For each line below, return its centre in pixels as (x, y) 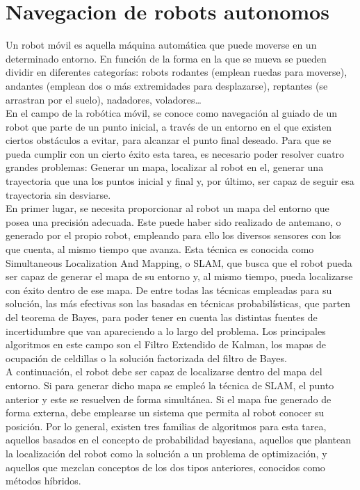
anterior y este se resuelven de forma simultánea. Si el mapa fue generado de (169, 399)
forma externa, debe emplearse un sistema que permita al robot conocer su (165, 413)
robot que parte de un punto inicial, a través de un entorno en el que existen (169, 126)
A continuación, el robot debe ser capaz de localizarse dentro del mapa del (164, 371)
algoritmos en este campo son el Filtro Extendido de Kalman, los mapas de (166, 344)
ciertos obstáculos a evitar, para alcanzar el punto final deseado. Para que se (169, 140)
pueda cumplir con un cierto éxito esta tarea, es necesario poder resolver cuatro (175, 153)
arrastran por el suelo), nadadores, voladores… (104, 99)
